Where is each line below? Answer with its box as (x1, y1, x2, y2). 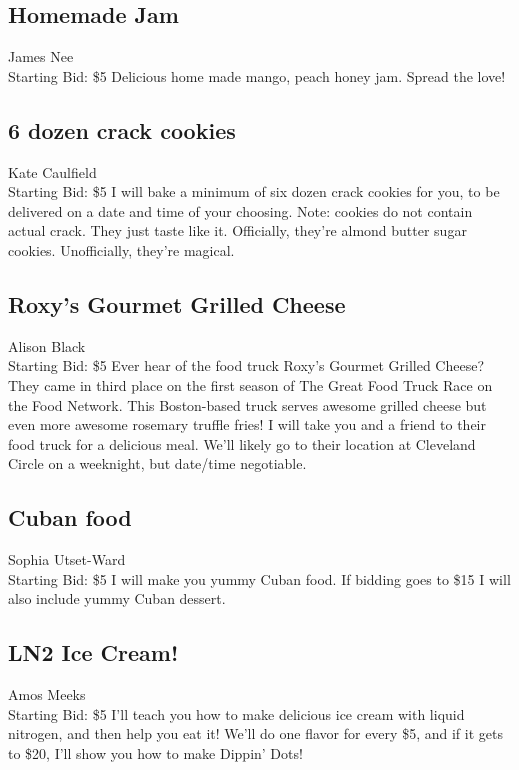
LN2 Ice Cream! (8, 637, 179, 668)
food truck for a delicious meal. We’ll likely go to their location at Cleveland (8, 433, 476, 454)
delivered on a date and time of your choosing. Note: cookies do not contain (8, 200, 473, 221)
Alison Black (8, 335, 86, 356)
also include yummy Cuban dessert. (8, 588, 226, 609)
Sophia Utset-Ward (8, 549, 126, 570)
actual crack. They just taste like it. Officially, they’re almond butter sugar (8, 220, 467, 241)
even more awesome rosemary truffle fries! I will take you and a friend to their (8, 414, 487, 435)
